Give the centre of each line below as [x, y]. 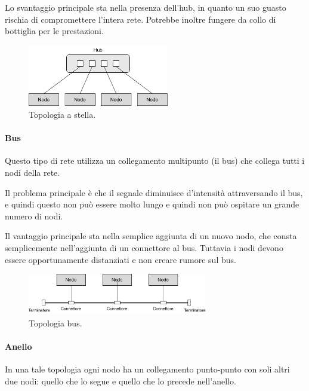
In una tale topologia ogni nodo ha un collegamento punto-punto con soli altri [147, 369]
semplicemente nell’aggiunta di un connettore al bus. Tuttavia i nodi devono [144, 247]
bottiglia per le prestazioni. [54, 31]
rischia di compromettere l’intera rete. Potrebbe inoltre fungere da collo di [140, 19]
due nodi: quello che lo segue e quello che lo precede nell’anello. [120, 381]
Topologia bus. [55, 323]
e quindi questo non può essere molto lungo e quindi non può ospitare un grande [152, 204]
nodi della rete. [33, 172]
